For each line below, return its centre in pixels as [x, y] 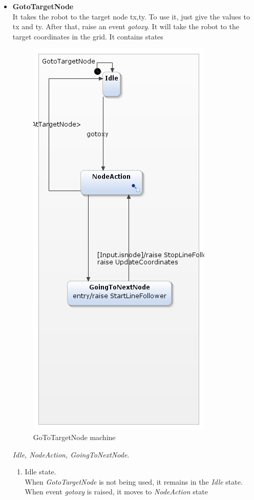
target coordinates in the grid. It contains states [88, 36]
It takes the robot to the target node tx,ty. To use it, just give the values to [131, 16]
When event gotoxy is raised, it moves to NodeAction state [116, 492]
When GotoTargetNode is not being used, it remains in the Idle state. [134, 481]
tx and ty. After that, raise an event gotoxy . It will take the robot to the [126, 26]
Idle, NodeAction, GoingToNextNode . [71, 454]
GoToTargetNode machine [74, 437]
